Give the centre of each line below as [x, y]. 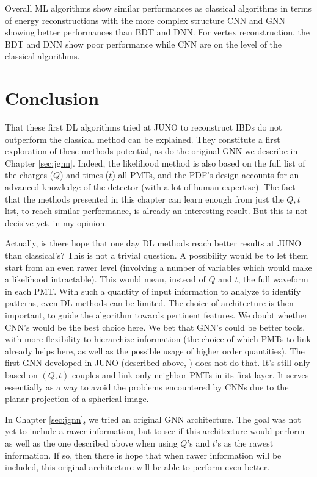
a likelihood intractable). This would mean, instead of [105, 279]
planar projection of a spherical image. [77, 399]
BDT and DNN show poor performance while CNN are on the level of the [144, 44]
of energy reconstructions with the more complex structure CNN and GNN [145, 20]
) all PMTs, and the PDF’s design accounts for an [206, 175]
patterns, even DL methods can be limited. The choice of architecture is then [149, 303]
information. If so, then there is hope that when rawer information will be [143, 455]
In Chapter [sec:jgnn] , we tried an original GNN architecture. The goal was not [153, 419]
